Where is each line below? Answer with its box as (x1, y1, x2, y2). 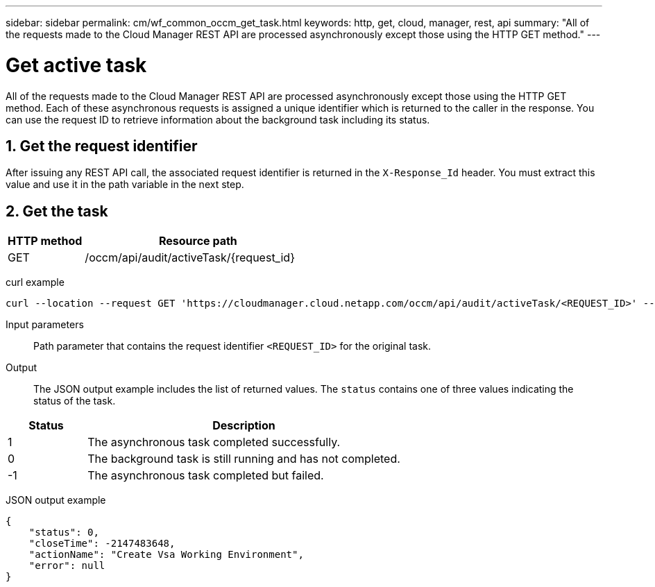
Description (212, 418, 275, 433)
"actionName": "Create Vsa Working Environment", (28, 549, 304, 561)
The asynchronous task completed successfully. (87, 435, 341, 450)
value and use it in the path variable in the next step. (6, 178, 244, 191)
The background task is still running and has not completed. (87, 452, 400, 466)
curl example (6, 276, 65, 289)
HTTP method (8, 234, 83, 248)
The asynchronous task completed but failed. (87, 468, 324, 483)
